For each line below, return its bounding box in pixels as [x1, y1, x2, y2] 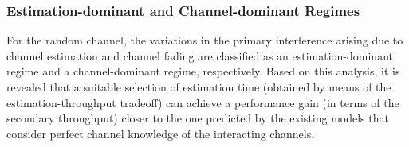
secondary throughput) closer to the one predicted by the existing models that [6, 110, 389, 126]
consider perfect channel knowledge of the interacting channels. [6, 125, 315, 141]
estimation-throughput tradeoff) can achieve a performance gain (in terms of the [6, 94, 399, 110]
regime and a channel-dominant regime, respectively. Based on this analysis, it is [6, 63, 400, 79]
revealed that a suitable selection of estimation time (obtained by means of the [6, 79, 391, 95]
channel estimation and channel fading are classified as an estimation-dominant [6, 47, 393, 64]
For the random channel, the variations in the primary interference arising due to [6, 32, 403, 48]
